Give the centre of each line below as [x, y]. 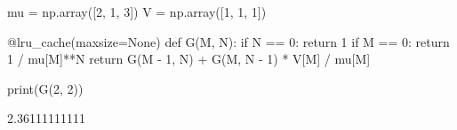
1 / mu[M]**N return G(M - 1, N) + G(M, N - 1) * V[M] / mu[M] [189, 59]
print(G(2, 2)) [45, 88]
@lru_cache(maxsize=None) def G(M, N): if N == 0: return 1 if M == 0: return [228, 41]
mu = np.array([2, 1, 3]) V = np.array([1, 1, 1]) [137, 11]
